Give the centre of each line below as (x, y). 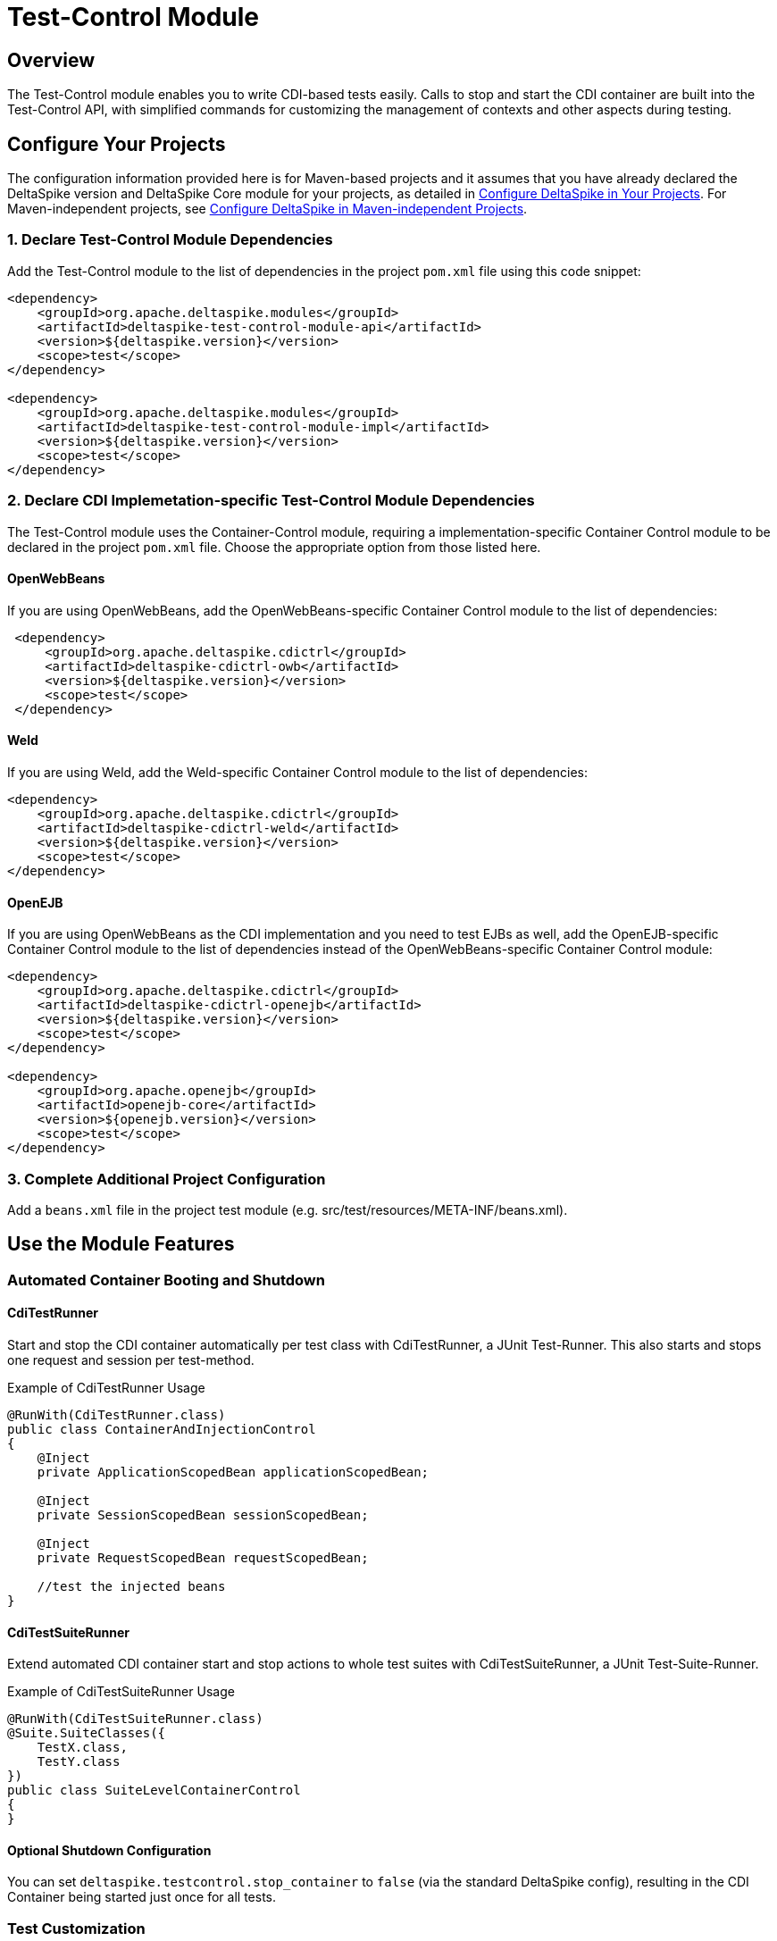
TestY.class (79, 1762)
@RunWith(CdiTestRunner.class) (117, 1414)
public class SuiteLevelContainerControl (154, 1790)
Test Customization (76, 1928)
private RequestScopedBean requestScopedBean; (203, 1557)
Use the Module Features (121, 1244)
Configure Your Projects (117, 144)
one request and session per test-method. (131, 1360)
